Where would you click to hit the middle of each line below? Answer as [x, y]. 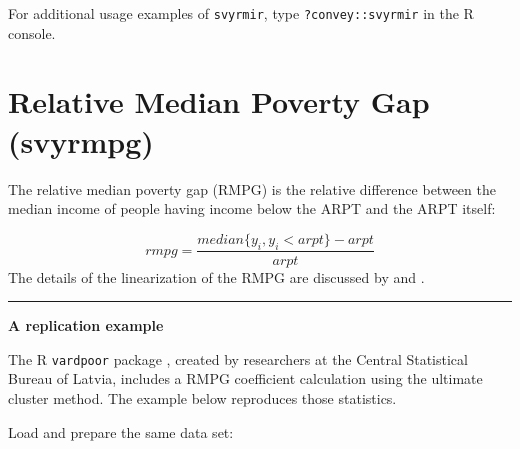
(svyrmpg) [81, 140]
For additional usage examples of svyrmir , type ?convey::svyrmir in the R [241, 13]
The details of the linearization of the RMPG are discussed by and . [216, 276]
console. [32, 32]
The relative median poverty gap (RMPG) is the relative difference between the [252, 188]
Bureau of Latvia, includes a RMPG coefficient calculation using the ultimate [245, 378]
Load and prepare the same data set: [121, 431]
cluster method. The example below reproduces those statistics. [202, 398]
